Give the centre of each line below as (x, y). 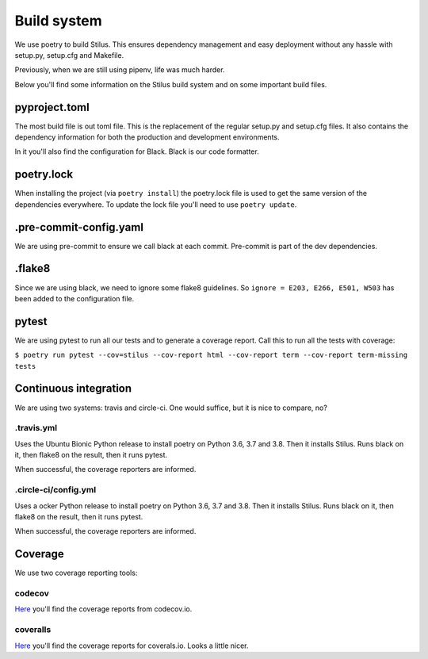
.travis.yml (36, 428)
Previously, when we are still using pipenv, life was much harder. (120, 70)
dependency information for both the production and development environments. (147, 137)
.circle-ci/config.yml (55, 490)
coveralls (33, 630)
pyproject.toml (52, 107)
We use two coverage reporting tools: (76, 573)
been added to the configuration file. (75, 298)
